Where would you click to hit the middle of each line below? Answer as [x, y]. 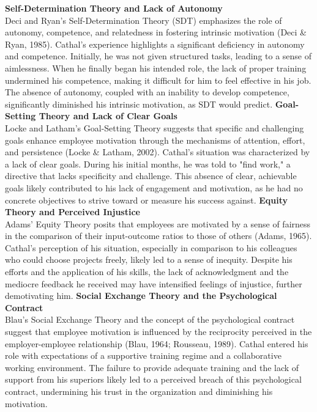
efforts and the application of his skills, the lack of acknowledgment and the [147, 272]
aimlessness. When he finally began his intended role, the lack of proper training [156, 68]
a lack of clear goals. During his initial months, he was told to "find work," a [148, 164]
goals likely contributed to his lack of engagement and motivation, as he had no [154, 187]
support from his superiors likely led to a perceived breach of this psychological [153, 379]
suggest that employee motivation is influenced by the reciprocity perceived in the [158, 332]
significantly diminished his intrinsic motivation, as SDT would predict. [139, 104]
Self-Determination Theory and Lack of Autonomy [114, 8]
